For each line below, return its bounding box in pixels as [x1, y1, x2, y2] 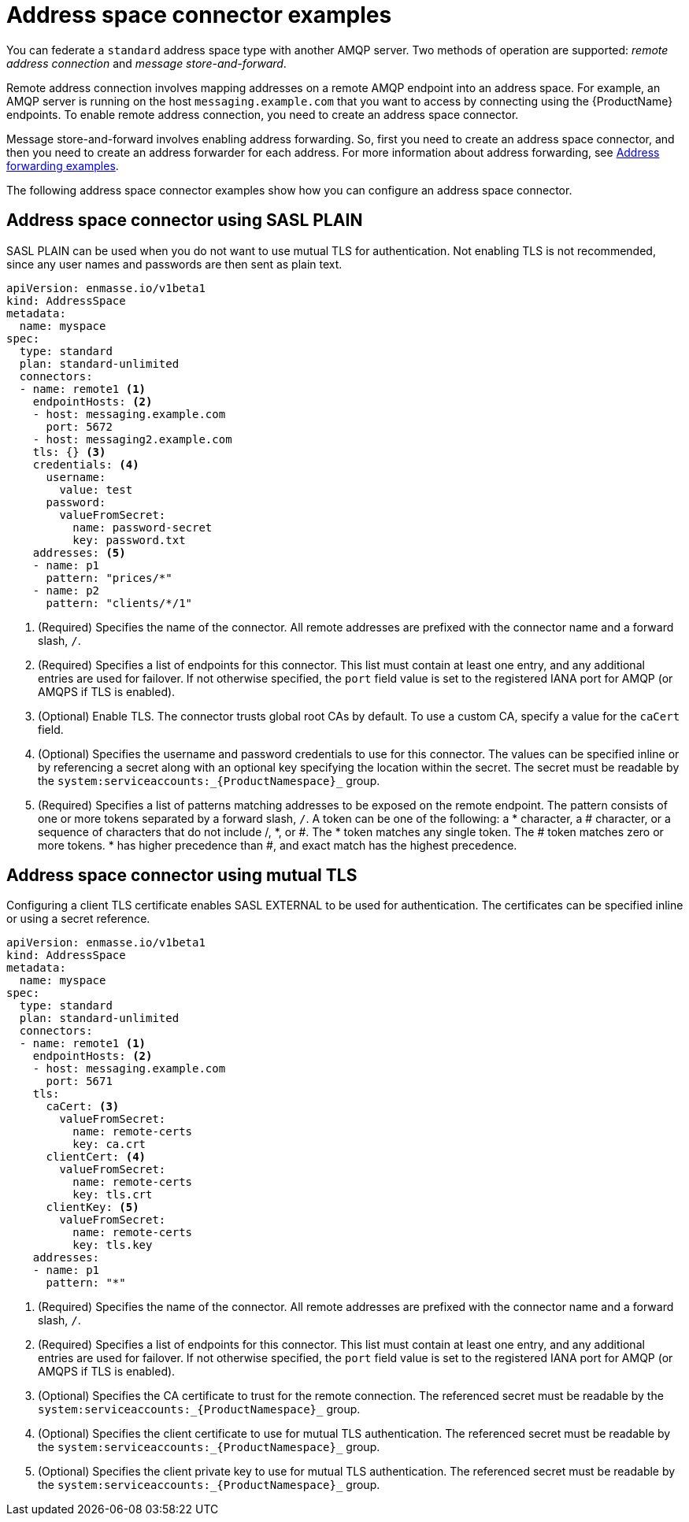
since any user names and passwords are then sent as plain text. [6, 257, 343, 271]
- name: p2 [32, 583, 100, 597]
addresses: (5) [32, 546, 126, 559]
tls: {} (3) [32, 445, 106, 458]
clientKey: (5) [46, 1201, 139, 1214]
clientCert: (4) [46, 1150, 146, 1164]
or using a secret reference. [6, 912, 150, 926]
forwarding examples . [6, 158, 119, 172]
